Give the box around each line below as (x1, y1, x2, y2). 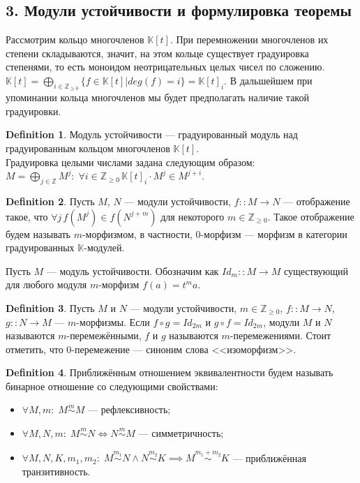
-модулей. (84, 240, 125, 255)
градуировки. (6, 103, 61, 118)
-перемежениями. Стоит (230, 328, 331, 343)
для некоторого (160, 209, 225, 223)
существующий (283, 263, 349, 278)
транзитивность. (22, 463, 91, 478)
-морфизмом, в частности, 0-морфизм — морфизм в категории (82, 226, 347, 241)
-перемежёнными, (66, 328, 142, 343)
